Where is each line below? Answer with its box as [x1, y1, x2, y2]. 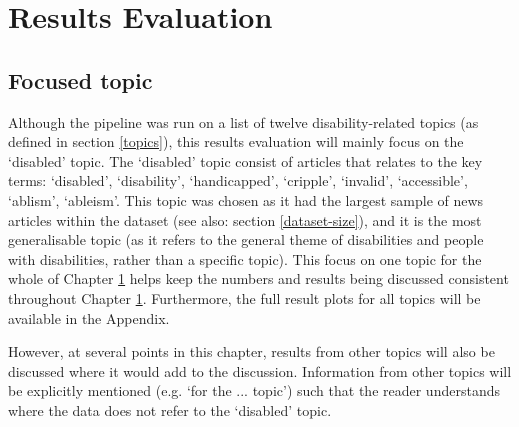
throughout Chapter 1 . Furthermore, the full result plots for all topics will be [8, 287, 481, 308]
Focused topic [8, 64, 153, 95]
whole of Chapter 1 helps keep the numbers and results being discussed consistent [8, 268, 509, 289]
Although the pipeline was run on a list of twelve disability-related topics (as [8, 111, 479, 132]
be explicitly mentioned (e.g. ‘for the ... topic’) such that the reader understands [8, 380, 500, 401]
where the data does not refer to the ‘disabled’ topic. [8, 399, 332, 420]
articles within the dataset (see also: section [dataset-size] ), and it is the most [8, 209, 482, 230]
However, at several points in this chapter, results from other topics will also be [8, 341, 495, 362]
